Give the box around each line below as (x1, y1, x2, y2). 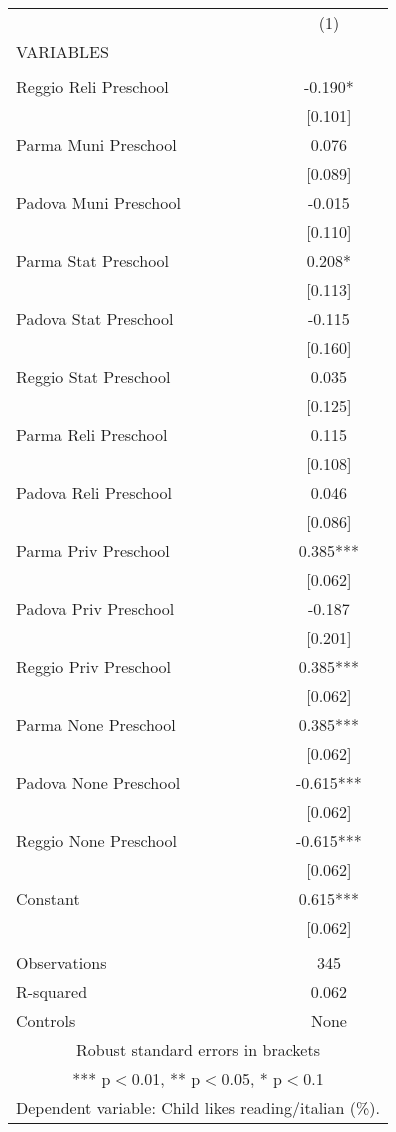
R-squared (16, 980, 88, 1003)
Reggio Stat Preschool (16, 365, 171, 388)
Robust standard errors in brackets (76, 1038, 320, 1061)
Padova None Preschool (16, 771, 181, 794)
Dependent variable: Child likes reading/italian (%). (16, 1096, 381, 1119)
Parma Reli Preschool (16, 423, 168, 446)
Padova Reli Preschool (16, 481, 172, 504)
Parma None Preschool (16, 713, 176, 736)
